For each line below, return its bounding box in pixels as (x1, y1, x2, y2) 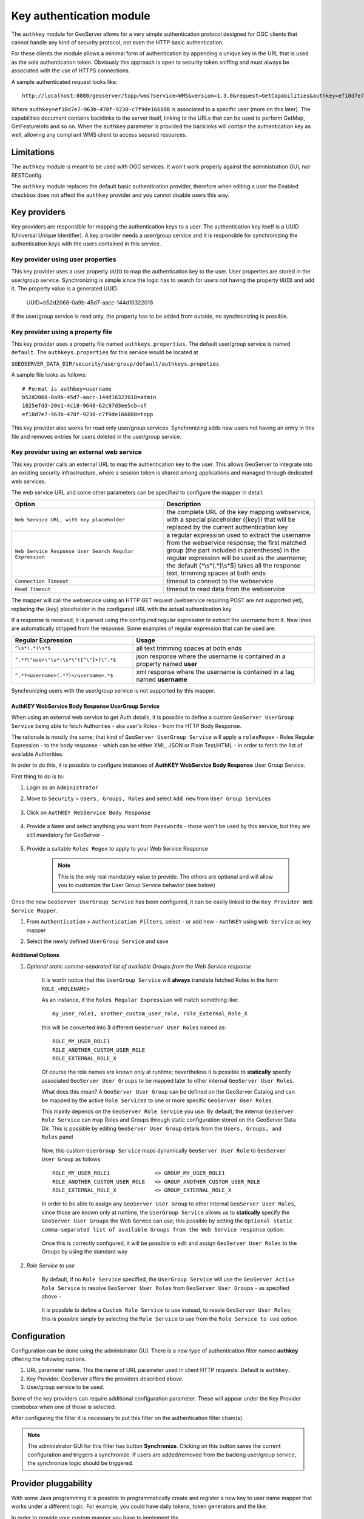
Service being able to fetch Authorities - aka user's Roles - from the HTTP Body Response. (11, 722, 242, 729)
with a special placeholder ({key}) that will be (166, 515, 295, 524)
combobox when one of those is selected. (11, 1403, 116, 1410)
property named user (136, 659, 197, 668)
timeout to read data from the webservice (166, 585, 285, 594)
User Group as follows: (41, 1155, 103, 1163)
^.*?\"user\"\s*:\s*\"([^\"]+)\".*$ (15, 657, 116, 663)
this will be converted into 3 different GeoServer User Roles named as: (41, 1024, 227, 1031)
